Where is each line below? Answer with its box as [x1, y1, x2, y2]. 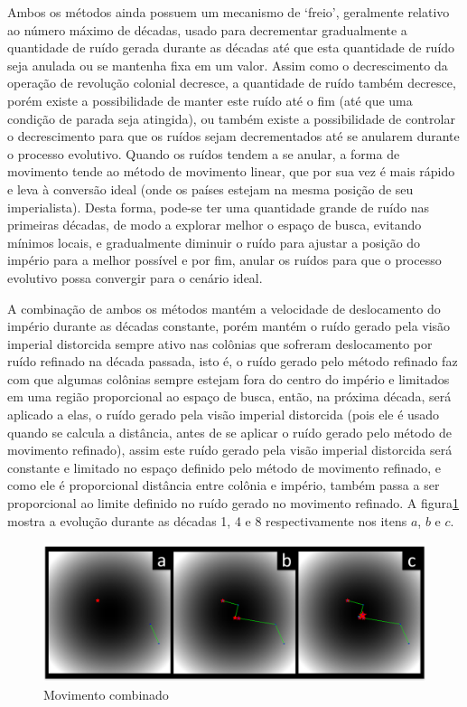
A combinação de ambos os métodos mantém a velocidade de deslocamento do [7, 298, 441, 317]
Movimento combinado [43, 684, 169, 703]
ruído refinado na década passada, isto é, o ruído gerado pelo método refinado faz [7, 352, 458, 371]
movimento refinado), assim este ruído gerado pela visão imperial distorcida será [7, 440, 453, 459]
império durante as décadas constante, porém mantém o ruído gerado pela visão [7, 316, 451, 335]
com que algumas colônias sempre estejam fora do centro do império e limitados [7, 369, 450, 388]
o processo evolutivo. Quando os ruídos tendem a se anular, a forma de [7, 144, 400, 163]
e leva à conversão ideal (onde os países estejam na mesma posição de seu [7, 179, 414, 198]
